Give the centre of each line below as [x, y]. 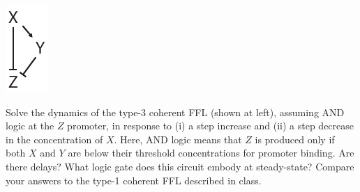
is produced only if [295, 139]
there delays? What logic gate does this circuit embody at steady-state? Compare [180, 166]
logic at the [30, 126]
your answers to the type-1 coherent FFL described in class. [134, 180]
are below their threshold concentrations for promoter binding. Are [211, 153]
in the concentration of [54, 139]
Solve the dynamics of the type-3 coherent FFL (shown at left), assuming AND [175, 112]
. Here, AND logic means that [178, 139]
